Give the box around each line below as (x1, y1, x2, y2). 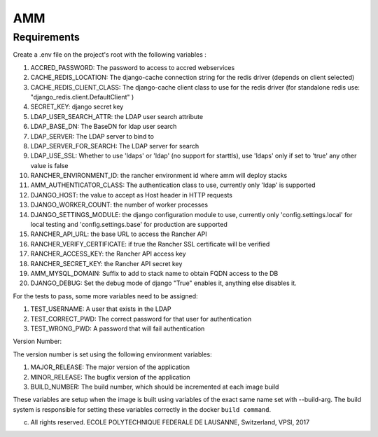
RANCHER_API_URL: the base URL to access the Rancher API (30, 230, 208, 238)
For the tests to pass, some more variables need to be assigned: (13, 291, 199, 300)
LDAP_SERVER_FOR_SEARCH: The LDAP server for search (30, 141, 199, 150)
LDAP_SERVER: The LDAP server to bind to (30, 132, 154, 140)
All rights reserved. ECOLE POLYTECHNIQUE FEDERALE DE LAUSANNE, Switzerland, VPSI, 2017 (30, 418, 310, 426)
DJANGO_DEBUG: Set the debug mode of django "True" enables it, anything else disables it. (30, 279, 297, 287)
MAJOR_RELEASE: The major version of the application (30, 363, 190, 371)
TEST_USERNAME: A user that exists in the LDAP (30, 305, 171, 313)
